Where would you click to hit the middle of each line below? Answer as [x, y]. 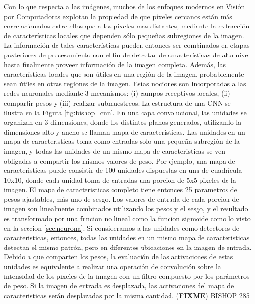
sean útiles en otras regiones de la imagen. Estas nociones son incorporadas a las [125, 83]
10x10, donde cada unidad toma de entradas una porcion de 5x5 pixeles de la [120, 180]
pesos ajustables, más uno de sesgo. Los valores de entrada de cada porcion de [122, 199]
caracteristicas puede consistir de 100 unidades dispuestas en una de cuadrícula [123, 170]
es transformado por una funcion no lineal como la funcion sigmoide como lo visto [127, 218]
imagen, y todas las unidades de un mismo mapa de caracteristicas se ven [115, 151]
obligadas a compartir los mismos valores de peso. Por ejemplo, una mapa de [120, 160]
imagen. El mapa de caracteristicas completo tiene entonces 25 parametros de [121, 189]
